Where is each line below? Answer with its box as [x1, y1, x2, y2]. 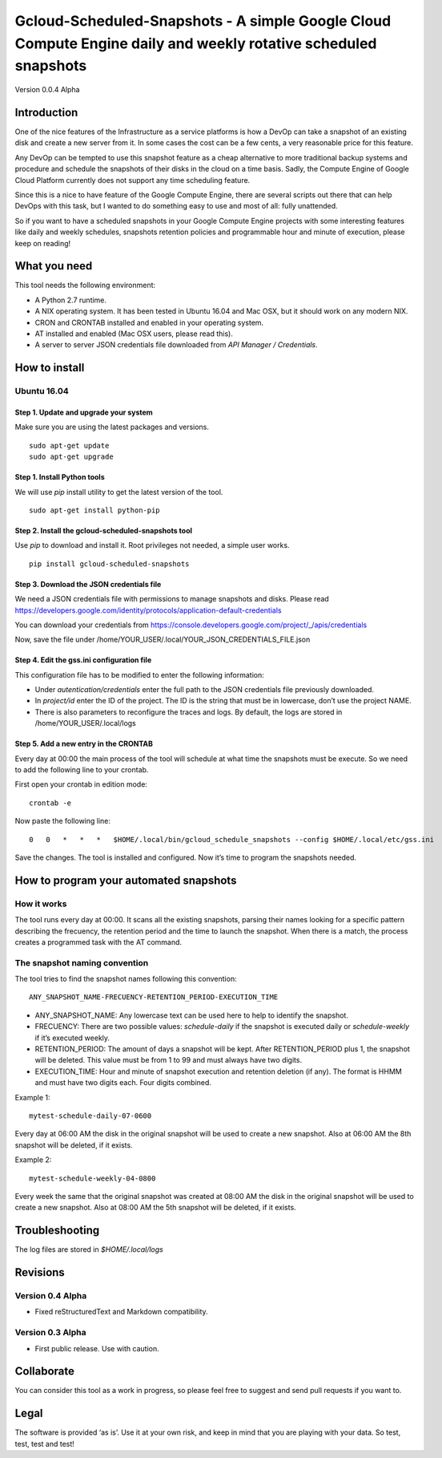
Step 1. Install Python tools [14, 472, 105, 482]
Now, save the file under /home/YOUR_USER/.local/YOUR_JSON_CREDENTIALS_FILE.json [14, 634, 311, 645]
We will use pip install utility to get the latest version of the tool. [14, 487, 223, 496]
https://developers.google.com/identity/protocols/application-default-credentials [14, 605, 282, 615]
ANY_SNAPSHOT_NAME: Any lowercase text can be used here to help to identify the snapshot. [34, 1010, 348, 1020]
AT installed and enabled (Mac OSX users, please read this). [34, 329, 234, 338]
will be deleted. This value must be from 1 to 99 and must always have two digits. [34, 1055, 303, 1065]
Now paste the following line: [14, 816, 111, 826]
